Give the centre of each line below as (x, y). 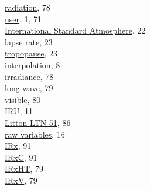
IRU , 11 (19, 111)
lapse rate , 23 (29, 41)
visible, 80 (23, 99)
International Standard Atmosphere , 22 (75, 30)
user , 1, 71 (23, 19)
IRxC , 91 (21, 157)
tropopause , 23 (31, 53)
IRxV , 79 (21, 180)
